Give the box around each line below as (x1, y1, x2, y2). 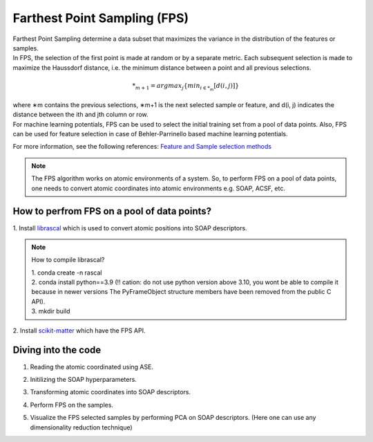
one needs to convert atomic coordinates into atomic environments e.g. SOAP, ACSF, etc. (31, 184, 286, 192)
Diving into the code (12, 344, 102, 356)
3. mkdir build (31, 307, 70, 315)
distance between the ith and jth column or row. (12, 111, 149, 119)
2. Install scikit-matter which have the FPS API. (12, 326, 146, 335)
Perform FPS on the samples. (30, 400, 114, 409)
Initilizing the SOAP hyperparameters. (30, 375, 137, 383)
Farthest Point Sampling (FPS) (12, 10, 189, 26)
